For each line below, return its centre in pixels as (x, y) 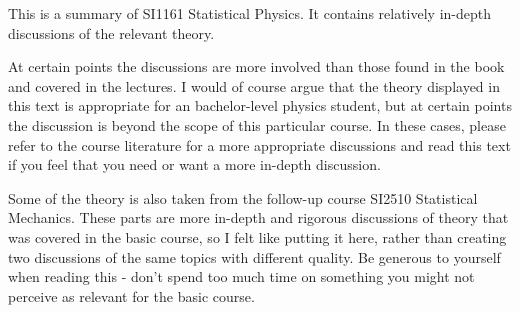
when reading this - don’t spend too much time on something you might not (241, 276)
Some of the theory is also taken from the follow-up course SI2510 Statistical (243, 197)
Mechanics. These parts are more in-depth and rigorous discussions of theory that (258, 217)
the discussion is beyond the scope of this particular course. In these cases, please (257, 124)
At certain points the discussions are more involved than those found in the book (256, 66)
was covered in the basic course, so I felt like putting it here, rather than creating (257, 236)
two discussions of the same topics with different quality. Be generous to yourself (254, 256)
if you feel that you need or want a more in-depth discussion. (194, 164)
